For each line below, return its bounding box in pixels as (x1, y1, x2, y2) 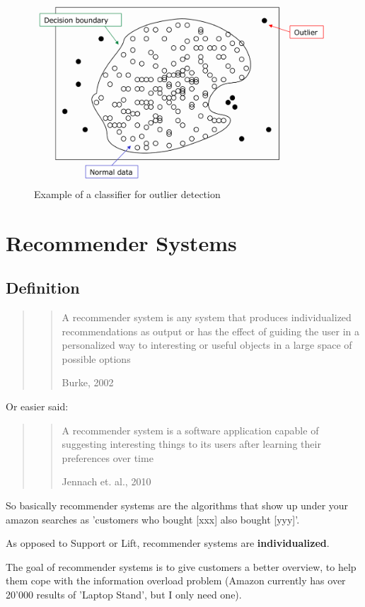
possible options (62, 351, 131, 366)
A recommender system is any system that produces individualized (62, 309, 352, 324)
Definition (6, 277, 80, 299)
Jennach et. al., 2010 (62, 474, 151, 489)
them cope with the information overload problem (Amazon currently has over (6, 573, 346, 588)
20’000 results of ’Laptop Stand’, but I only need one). (6, 586, 242, 601)
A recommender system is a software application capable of (62, 422, 319, 437)
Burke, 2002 (62, 375, 114, 390)
